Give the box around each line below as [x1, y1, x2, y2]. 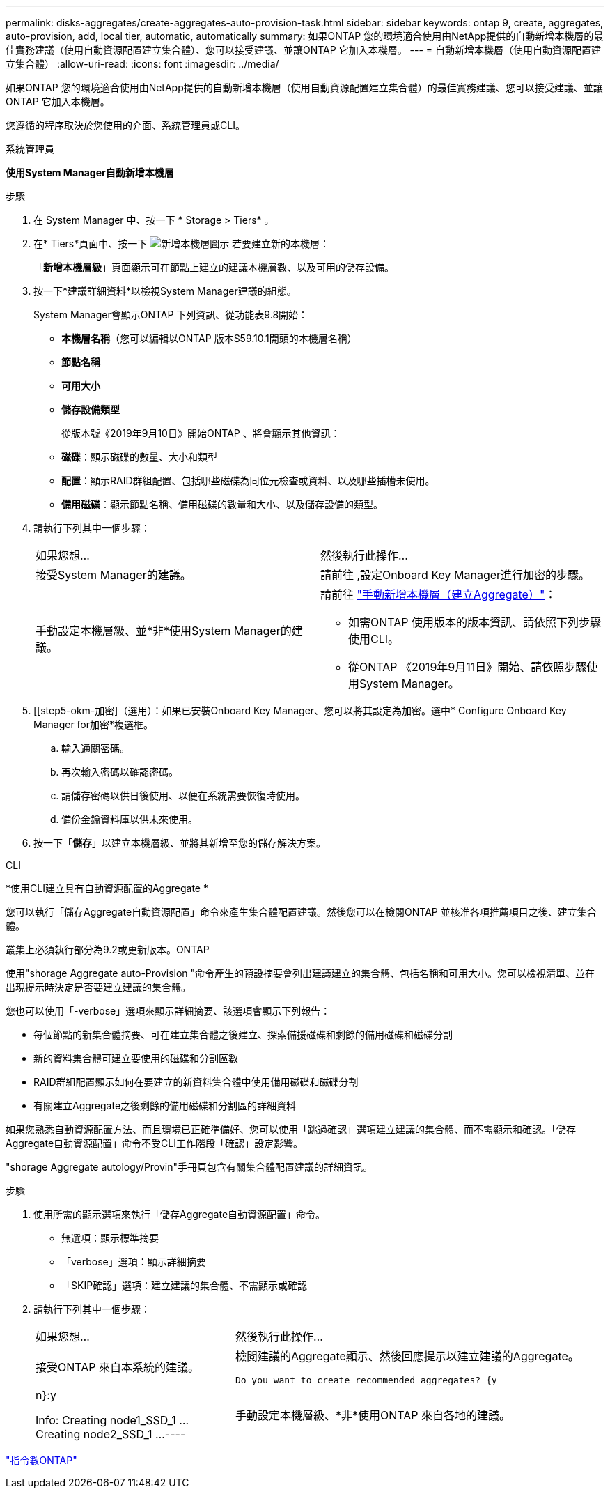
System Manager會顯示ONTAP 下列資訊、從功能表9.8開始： [33, 309, 308, 321]
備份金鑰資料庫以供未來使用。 [61, 813, 198, 825]
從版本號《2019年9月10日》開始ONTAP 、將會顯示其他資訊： [61, 427, 341, 439]
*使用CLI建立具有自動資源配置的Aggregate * [6, 882, 208, 894]
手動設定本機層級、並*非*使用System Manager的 [36, 624, 292, 638]
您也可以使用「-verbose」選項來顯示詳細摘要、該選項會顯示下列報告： [6, 1005, 331, 1017]
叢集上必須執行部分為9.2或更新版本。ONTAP [6, 944, 210, 955]
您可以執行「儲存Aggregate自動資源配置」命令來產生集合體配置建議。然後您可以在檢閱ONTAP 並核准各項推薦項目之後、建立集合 [6, 906, 597, 918]
